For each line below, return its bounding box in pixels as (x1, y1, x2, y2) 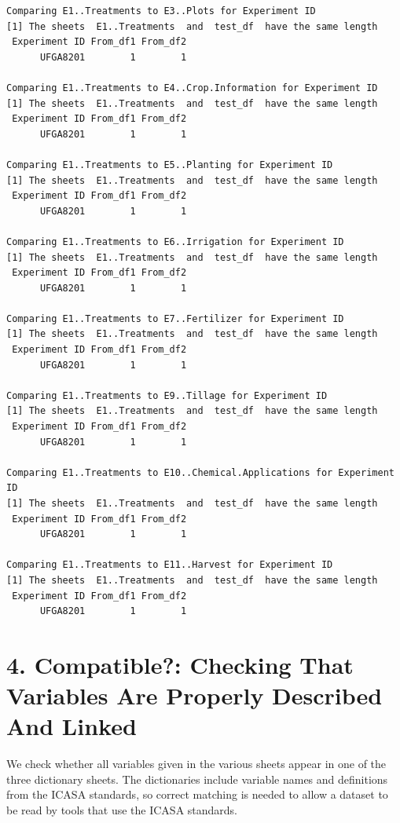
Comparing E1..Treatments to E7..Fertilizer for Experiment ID (6, 313, 344, 324)
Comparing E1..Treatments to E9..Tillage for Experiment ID (6, 390, 328, 401)
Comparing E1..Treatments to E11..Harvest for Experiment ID (6, 559, 333, 571)
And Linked (6, 710, 137, 742)
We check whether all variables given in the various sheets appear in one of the (6, 755, 387, 772)
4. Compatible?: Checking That (6, 648, 354, 680)
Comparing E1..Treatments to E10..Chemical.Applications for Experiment (6, 466, 394, 478)
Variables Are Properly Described (6, 679, 383, 711)
